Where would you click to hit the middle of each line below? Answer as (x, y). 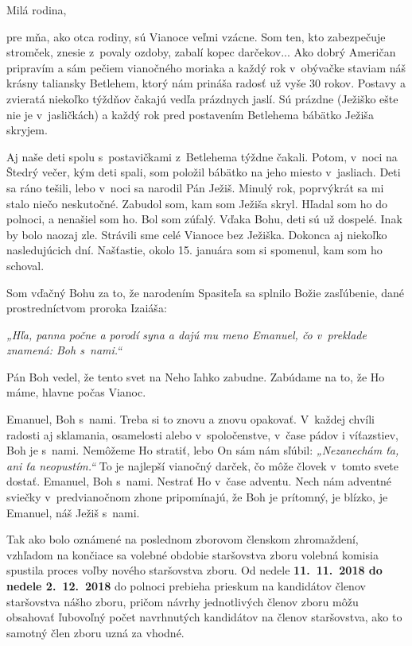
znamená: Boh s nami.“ (64, 350)
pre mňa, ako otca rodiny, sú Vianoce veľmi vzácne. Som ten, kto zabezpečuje (196, 36)
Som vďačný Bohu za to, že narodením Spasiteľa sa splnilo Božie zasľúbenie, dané (206, 292)
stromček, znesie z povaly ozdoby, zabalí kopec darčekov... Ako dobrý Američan (201, 52)
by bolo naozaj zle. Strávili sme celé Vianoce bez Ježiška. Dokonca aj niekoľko (197, 234)
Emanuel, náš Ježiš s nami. (73, 512)
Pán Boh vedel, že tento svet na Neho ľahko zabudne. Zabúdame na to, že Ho (196, 376)
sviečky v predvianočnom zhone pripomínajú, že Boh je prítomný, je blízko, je (197, 497)
